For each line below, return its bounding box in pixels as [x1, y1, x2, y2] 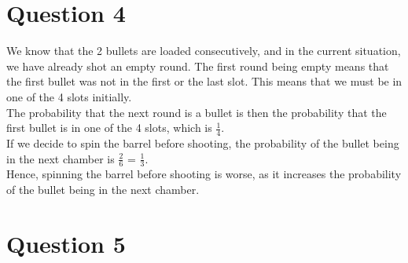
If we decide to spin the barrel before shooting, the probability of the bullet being [6, 134, 399, 151]
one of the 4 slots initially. [6, 88, 132, 104]
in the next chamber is [6, 150, 115, 166]
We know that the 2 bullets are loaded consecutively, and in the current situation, [6, 42, 401, 59]
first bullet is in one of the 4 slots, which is [6, 119, 212, 136]
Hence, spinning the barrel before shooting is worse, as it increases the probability [6, 166, 402, 182]
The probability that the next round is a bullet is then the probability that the [6, 104, 387, 120]
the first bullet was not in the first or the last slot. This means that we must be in [6, 73, 402, 89]
